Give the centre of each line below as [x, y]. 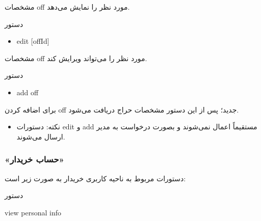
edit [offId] [33, 41]
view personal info [33, 212]
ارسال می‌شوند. [41, 136]
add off [28, 92]
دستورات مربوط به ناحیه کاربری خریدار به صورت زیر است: [95, 178]
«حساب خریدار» [35, 159]
